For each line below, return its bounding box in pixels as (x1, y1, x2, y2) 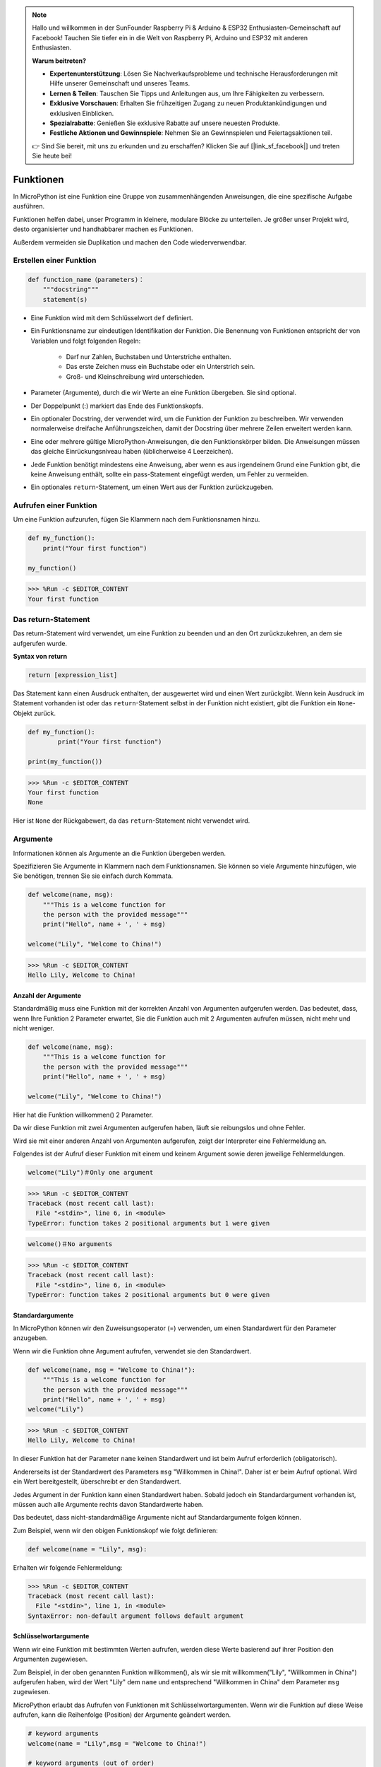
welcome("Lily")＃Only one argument (28, 1168, 154, 1177)
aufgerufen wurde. (13, 639, 67, 647)
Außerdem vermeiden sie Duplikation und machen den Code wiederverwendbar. (13, 237, 247, 247)
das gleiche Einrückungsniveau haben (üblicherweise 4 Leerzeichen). (30, 447, 234, 456)
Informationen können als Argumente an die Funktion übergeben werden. (13, 849, 226, 857)
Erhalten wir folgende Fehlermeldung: (13, 1563, 123, 1572)
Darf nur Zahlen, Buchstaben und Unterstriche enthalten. (66, 353, 232, 361)
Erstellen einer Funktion (13, 255, 97, 265)
